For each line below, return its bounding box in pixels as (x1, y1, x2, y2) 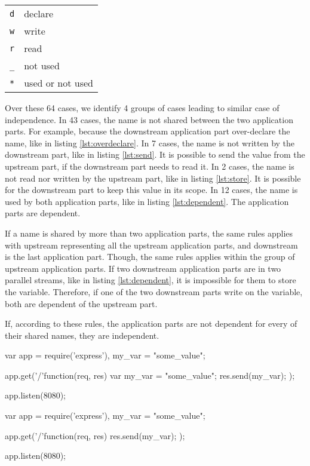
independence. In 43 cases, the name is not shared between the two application (5, 113, 293, 125)
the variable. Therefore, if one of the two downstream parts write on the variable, (5, 285, 303, 298)
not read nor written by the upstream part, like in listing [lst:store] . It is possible (5, 171, 301, 184)
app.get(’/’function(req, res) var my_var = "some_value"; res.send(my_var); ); (5, 369, 295, 381)
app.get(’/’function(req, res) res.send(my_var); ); (5, 429, 185, 442)
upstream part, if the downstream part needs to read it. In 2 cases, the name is (5, 160, 294, 172)
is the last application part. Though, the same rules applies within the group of (5, 250, 295, 263)
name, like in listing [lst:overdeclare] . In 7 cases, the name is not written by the (5, 136, 295, 149)
